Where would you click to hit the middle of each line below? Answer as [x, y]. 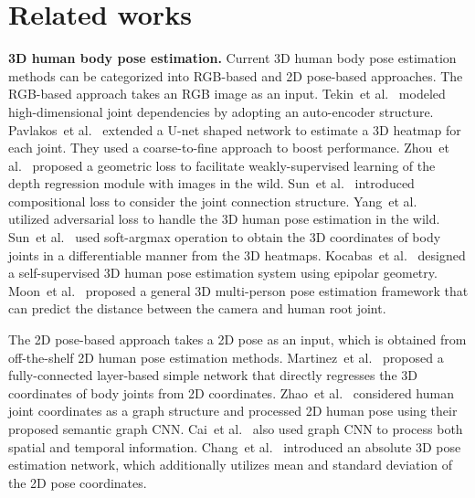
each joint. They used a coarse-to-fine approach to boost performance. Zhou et [229, 148]
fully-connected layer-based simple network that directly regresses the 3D [213, 375]
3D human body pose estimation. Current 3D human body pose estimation [232, 58]
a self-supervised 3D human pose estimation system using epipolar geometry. [223, 273]
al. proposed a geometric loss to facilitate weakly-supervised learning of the [222, 165]
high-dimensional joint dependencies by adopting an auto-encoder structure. [221, 111]
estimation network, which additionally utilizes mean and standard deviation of [231, 465]
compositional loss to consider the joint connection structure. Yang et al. [213, 201]
